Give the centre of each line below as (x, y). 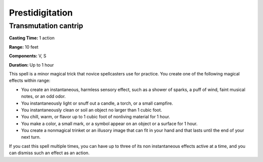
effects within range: (30, 81)
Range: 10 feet (24, 47)
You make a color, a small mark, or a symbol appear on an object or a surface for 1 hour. (109, 124)
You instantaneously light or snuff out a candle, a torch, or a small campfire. (97, 103)
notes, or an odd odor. (43, 96)
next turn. (31, 137)
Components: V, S (28, 56)
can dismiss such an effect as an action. (49, 153)
